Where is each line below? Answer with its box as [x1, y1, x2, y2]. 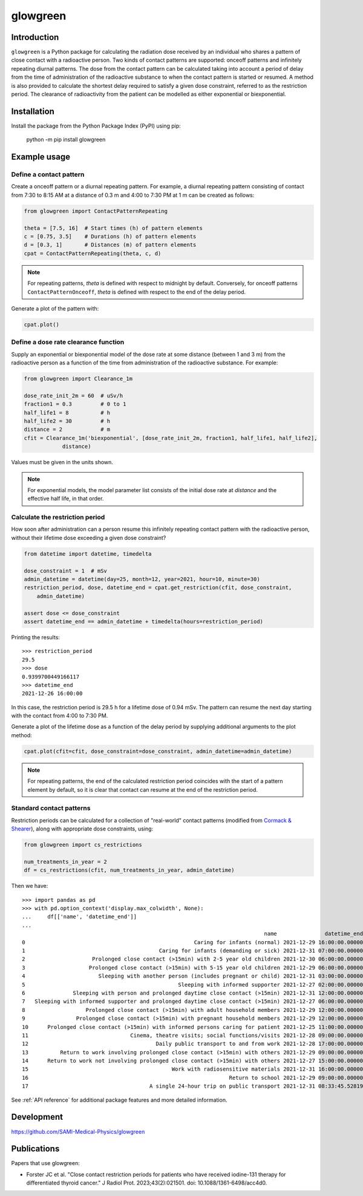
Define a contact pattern [11, 170, 85, 179]
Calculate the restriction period [11, 513, 105, 522]
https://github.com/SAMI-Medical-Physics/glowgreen [11, 1128, 145, 1135]
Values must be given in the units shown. [11, 459, 113, 466]
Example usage [11, 152, 71, 162]
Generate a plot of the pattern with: [11, 304, 99, 312]
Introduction [11, 32, 59, 42]
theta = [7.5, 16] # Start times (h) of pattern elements [24, 225, 203, 231]
